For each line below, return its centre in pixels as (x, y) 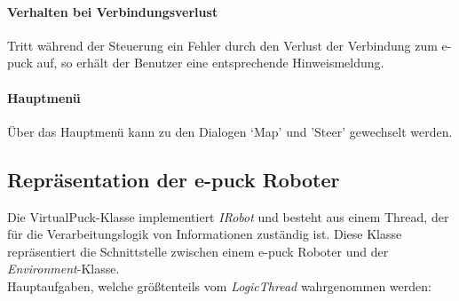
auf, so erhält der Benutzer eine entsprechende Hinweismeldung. (210, 63)
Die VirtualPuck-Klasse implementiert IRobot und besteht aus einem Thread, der (228, 216)
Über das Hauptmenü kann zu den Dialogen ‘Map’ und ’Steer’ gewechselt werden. (230, 131)
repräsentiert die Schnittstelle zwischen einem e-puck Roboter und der (198, 251)
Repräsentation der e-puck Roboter (174, 179)
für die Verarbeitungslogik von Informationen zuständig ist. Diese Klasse (205, 234)
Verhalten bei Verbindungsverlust (113, 11)
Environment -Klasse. (63, 269)
